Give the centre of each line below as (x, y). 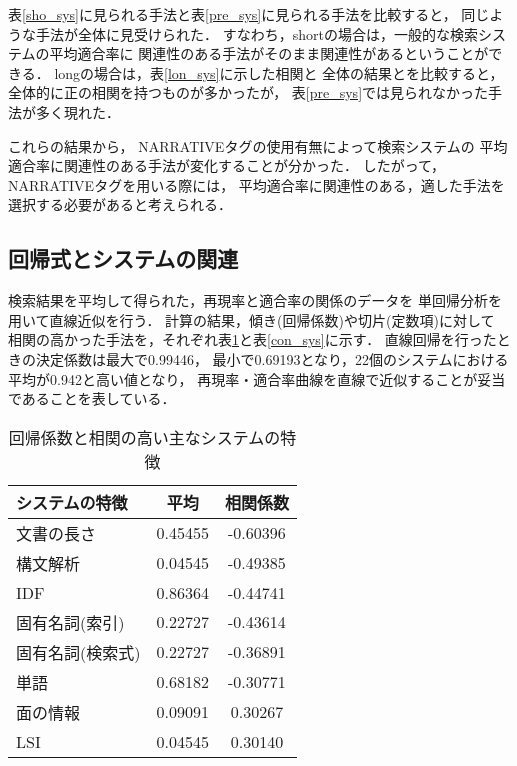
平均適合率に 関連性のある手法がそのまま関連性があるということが (269, 53)
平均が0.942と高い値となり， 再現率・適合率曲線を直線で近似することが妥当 (257, 378)
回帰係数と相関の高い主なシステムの (144, 437)
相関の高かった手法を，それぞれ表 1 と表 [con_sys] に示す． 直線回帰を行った (252, 339)
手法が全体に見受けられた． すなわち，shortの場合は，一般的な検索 (256, 33)
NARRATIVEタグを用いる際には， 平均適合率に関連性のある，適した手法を (256, 184)
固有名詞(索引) (70, 622)
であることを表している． (92, 398)
